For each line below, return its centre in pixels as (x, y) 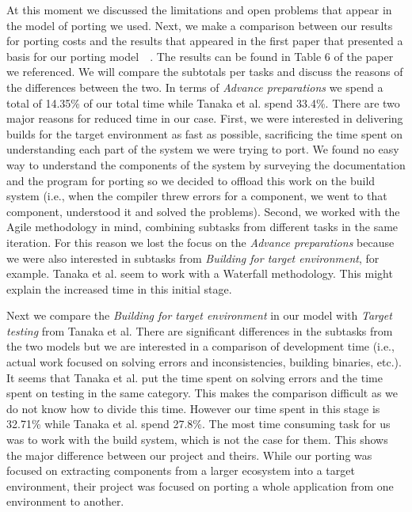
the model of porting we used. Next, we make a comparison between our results (200, 25)
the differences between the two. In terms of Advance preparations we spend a (195, 87)
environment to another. (65, 501)
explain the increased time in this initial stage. (119, 288)
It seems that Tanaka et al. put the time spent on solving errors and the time (195, 377)
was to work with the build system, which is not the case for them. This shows (197, 440)
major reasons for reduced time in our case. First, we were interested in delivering (205, 118)
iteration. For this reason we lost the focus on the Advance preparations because (200, 242)
